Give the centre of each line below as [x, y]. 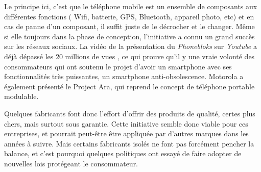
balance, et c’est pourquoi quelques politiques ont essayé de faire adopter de [123, 153]
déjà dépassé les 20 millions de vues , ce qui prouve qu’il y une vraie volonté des [129, 56]
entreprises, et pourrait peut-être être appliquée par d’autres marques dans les [126, 133]
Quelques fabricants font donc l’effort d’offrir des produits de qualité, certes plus [130, 113]
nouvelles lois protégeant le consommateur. [71, 163]
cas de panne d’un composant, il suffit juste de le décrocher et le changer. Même [129, 26]
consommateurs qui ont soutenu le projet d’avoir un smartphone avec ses [118, 66]
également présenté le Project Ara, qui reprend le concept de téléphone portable [129, 86]
